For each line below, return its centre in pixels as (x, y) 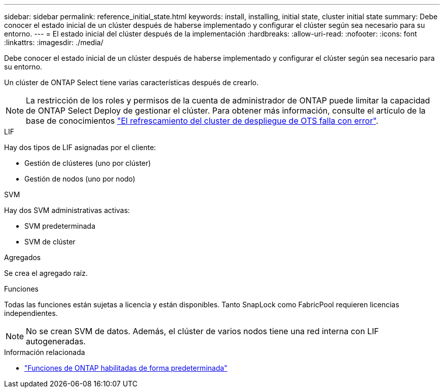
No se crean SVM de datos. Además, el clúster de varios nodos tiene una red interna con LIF (202, 331)
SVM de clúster (50, 242)
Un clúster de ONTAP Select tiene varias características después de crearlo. (132, 82)
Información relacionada (45, 352)
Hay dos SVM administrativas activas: (67, 210)
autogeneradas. (56, 341)
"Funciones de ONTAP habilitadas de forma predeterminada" (126, 368)
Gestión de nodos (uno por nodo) (80, 179)
